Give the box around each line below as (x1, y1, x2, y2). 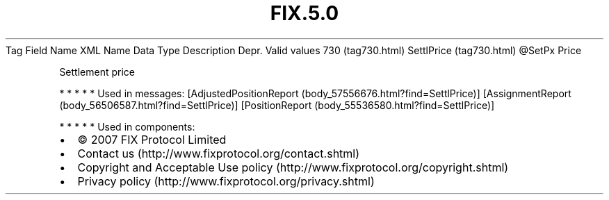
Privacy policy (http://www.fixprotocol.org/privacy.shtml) (77, 174, 375, 188)
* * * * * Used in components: (59, 120, 195, 133)
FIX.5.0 (270, 1, 339, 25)
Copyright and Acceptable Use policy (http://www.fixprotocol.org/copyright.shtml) (77, 160, 509, 174)
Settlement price (59, 65, 135, 78)
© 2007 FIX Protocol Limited (77, 132, 227, 147)
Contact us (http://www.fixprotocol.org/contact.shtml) (77, 146, 360, 160)
